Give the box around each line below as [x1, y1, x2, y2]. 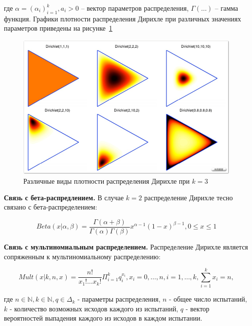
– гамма [215, 3, 238, 13]
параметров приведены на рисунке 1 [4, 23, 113, 33]
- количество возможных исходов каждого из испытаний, [9, 303, 179, 313]
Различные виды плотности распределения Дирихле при [23, 176, 190, 186]
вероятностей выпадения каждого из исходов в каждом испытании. [4, 313, 202, 323]
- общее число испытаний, [169, 294, 247, 304]
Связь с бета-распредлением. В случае [4, 192, 124, 202]
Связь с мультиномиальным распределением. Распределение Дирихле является [4, 241, 248, 251]
